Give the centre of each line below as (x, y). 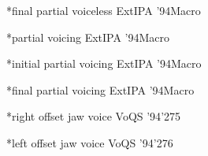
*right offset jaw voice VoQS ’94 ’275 (94, 116)
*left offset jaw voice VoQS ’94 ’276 (90, 142)
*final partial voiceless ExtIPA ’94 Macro (104, 10)
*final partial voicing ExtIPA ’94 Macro (100, 89)
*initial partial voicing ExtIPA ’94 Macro (104, 63)
